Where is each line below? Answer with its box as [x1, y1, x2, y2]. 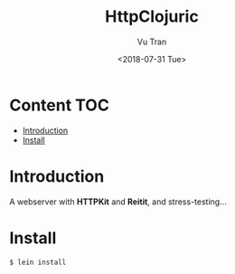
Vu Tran [136, 36, 167, 47]
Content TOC [9, 95, 110, 115]
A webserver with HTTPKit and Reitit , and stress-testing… [9, 196, 228, 207]
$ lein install [9, 258, 67, 267]
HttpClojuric [105, 6, 199, 27]
